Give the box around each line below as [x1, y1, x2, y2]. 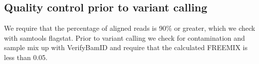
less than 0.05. [4, 52, 48, 62]
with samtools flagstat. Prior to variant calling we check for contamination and [4, 32, 245, 43]
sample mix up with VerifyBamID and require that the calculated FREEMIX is [4, 42, 248, 53]
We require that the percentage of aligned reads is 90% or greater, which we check [4, 23, 256, 33]
